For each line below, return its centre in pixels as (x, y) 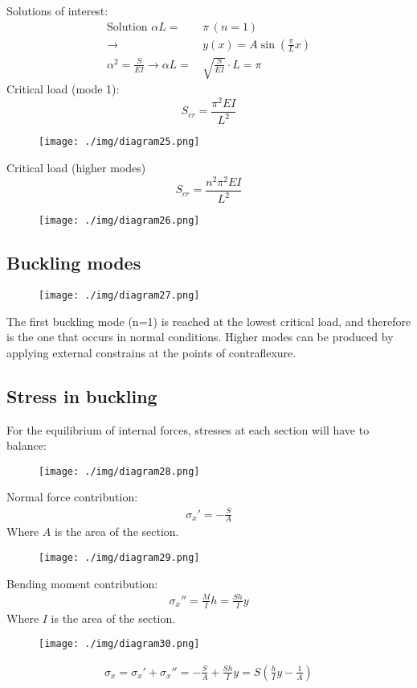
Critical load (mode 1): (63, 89)
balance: (27, 445)
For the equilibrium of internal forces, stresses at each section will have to (188, 429)
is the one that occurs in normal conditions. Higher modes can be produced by (200, 337)
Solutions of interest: (57, 10)
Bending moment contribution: (82, 583)
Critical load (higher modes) (76, 167)
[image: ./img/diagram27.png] (119, 295)
